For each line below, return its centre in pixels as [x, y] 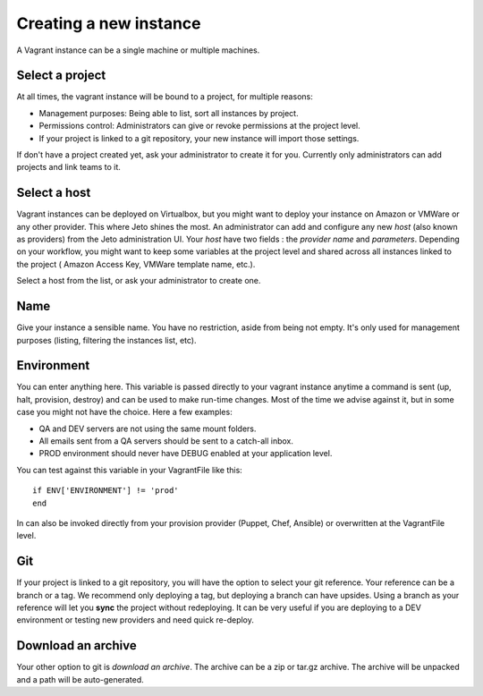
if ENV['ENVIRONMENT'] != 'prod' [106, 491]
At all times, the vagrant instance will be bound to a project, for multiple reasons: [165, 97]
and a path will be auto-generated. [80, 679]
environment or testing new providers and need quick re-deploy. [136, 620]
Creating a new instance [109, 23]
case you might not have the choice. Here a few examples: [124, 412]
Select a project [61, 76]
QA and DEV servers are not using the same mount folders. [148, 429]
